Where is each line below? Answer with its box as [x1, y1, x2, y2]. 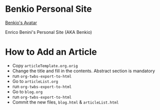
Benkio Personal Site [5, 3, 92, 15]
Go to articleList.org [12, 78, 58, 84]
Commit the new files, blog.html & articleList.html [12, 99, 119, 105]
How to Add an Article [5, 47, 97, 57]
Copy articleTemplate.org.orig [12, 62, 78, 68]
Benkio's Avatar [5, 20, 37, 26]
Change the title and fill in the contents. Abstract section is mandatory [12, 68, 155, 74]
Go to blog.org [12, 88, 43, 94]
